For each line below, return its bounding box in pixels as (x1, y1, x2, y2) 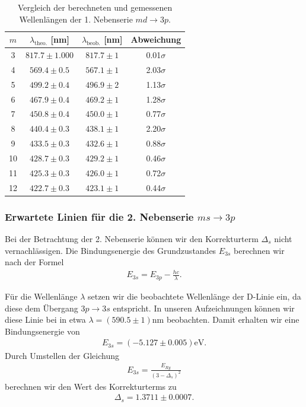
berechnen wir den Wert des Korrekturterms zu (5, 380, 177, 392)
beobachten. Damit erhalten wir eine (166, 313, 299, 326)
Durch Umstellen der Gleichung (5, 349, 119, 361)
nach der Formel (5, 256, 64, 268)
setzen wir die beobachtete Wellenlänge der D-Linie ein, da (87, 290, 301, 303)
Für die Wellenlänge (5, 290, 78, 303)
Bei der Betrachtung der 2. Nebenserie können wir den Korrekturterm (5, 232, 259, 244)
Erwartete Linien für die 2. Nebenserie (5, 209, 194, 224)
